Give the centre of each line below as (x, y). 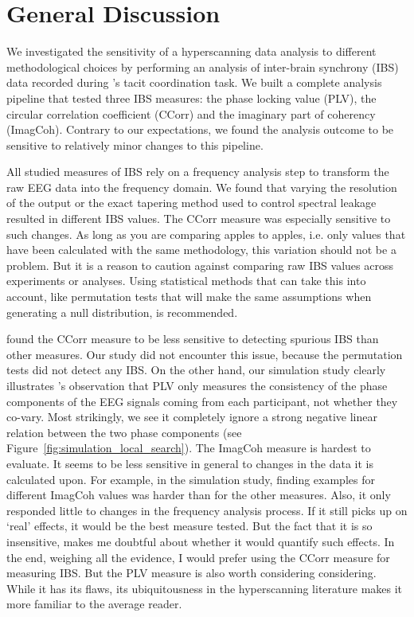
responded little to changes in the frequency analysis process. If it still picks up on (207, 510)
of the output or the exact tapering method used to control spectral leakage (191, 203)
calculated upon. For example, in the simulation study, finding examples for (191, 479)
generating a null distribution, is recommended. (122, 312)
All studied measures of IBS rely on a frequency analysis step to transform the (198, 172)
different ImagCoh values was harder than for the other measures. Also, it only (199, 495)
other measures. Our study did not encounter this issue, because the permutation (205, 354)
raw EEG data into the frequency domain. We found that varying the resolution (202, 187)
